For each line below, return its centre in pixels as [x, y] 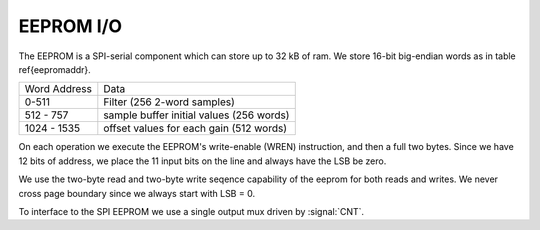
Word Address [58, 89]
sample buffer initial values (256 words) [196, 115]
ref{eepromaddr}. [55, 69]
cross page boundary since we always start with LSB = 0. [136, 193]
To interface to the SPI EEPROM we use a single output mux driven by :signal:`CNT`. [191, 211]
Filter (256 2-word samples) [169, 102]
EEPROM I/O [70, 26]
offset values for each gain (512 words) [195, 128]
